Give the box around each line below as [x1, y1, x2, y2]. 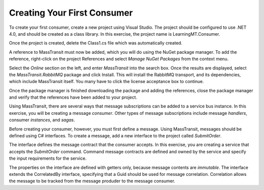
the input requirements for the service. [9, 155, 87, 161]
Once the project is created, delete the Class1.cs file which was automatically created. [9, 40, 183, 46]
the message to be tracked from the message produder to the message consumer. [9, 178, 176, 184]
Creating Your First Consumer [9, 7, 133, 18]
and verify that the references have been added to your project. [9, 94, 137, 100]
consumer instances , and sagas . [9, 117, 75, 123]
